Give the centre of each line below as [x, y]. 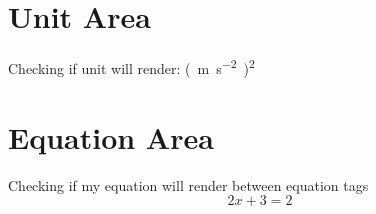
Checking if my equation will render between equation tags [188, 184]
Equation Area [111, 136]
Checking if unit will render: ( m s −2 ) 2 [131, 66]
